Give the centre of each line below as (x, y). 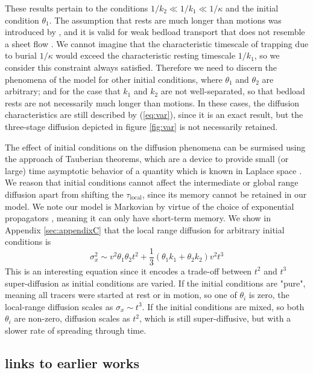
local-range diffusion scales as (59, 306)
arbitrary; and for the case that (63, 91)
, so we (267, 55)
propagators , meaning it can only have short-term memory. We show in (138, 218)
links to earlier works (72, 362)
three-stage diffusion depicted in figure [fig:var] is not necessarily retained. (141, 126)
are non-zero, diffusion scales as (72, 318)
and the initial (252, 8)
